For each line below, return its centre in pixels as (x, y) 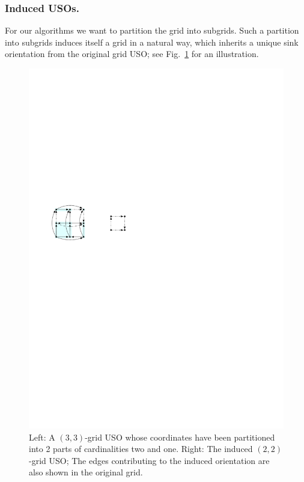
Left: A (42, 437)
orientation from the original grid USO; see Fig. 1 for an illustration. (132, 54)
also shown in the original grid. (86, 472)
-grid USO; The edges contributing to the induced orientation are (149, 460)
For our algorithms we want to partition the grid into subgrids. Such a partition (152, 30)
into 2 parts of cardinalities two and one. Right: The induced (141, 449)
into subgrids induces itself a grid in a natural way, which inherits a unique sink (152, 42)
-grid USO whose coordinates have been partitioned (180, 437)
